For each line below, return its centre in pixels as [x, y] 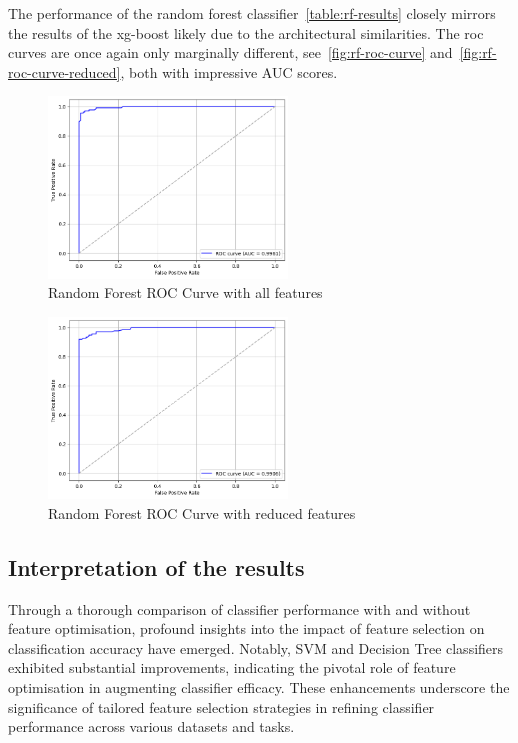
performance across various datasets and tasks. [151, 726]
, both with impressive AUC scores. [229, 71]
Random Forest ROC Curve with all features [185, 292]
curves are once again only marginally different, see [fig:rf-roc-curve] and [230, 52]
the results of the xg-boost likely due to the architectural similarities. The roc [246, 32]
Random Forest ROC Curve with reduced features [202, 512]
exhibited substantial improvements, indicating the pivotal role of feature [232, 667]
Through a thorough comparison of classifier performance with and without [239, 608]
